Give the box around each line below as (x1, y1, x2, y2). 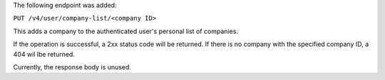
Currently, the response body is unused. (13, 62, 132, 71)
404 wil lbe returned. (13, 50, 75, 58)
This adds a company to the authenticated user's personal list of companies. (13, 27, 239, 35)
